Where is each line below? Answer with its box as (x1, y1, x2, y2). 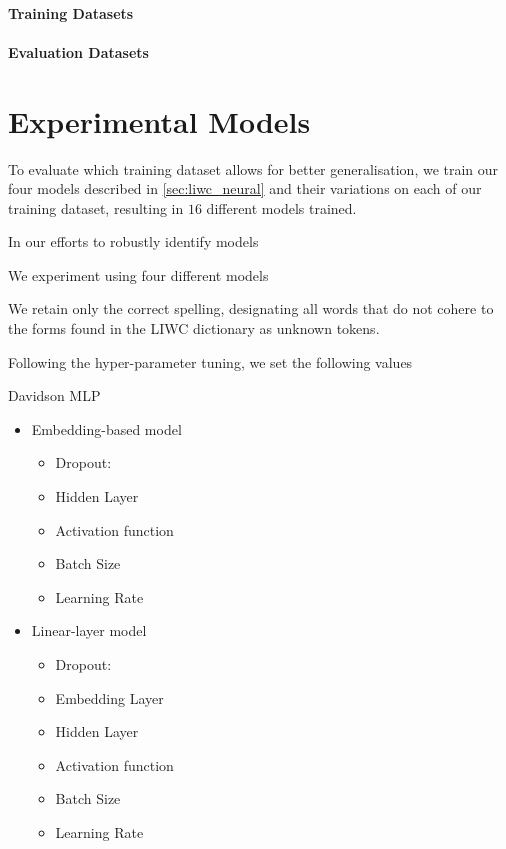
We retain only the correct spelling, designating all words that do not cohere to (8, 298, 494, 319)
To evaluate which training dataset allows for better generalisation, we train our (8, 158, 499, 179)
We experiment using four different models (8, 264, 269, 285)
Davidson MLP (8, 385, 101, 406)
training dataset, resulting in (8, 197, 184, 218)
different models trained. (206, 197, 357, 218)
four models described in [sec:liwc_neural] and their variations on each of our (8, 178, 482, 199)
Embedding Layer (55, 687, 164, 708)
